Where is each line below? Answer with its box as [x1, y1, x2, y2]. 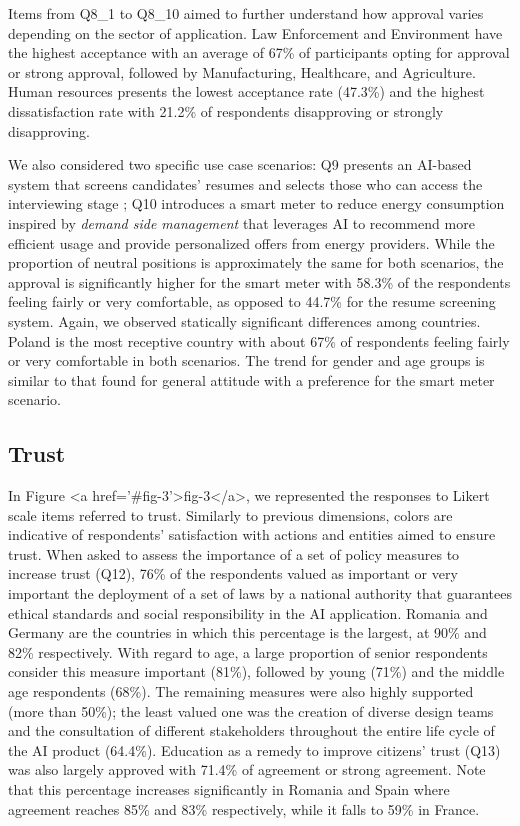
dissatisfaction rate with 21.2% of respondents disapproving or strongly [8, 100, 444, 121]
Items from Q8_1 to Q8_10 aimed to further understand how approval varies [8, 3, 484, 23]
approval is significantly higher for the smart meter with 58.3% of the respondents [8, 271, 511, 292]
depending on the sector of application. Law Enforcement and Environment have [8, 22, 503, 43]
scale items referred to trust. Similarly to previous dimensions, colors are [8, 504, 453, 525]
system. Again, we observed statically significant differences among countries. [8, 310, 481, 331]
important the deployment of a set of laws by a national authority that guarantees [8, 583, 512, 604]
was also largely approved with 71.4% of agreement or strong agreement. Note [8, 759, 486, 780]
